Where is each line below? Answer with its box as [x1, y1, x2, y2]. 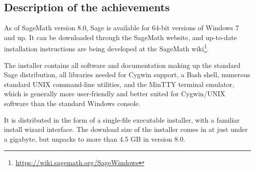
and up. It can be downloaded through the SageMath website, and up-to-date [4, 32, 237, 42]
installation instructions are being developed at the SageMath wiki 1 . [4, 42, 209, 54]
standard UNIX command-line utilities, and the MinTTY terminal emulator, [4, 79, 234, 89]
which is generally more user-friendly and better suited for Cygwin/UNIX [4, 88, 226, 99]
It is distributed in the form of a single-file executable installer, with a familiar [4, 114, 240, 125]
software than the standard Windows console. [4, 98, 141, 108]
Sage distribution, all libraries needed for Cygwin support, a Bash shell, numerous [4, 69, 251, 80]
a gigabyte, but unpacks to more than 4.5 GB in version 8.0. [4, 133, 185, 144]
